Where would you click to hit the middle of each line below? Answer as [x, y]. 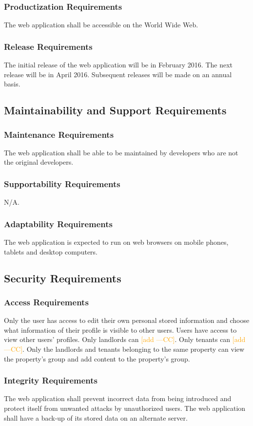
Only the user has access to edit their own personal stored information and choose [127, 320]
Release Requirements [48, 46]
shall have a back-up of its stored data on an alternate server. [96, 417]
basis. [12, 84]
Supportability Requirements [62, 183]
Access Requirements [46, 302]
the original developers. [39, 162]
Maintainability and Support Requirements [115, 110]
